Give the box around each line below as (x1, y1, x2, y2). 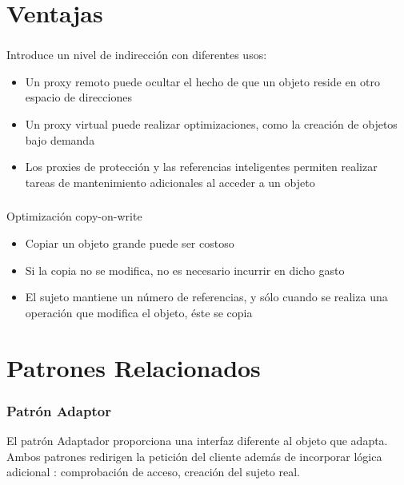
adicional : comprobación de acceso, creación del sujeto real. (6, 463, 300, 480)
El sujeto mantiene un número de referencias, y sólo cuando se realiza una (25, 288, 388, 305)
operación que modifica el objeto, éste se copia (25, 304, 253, 320)
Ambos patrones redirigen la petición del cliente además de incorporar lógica (6, 447, 382, 464)
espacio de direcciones (25, 89, 132, 105)
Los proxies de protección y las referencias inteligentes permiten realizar (25, 158, 378, 175)
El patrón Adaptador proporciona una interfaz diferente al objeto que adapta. (6, 431, 388, 448)
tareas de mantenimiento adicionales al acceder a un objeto (25, 173, 315, 190)
